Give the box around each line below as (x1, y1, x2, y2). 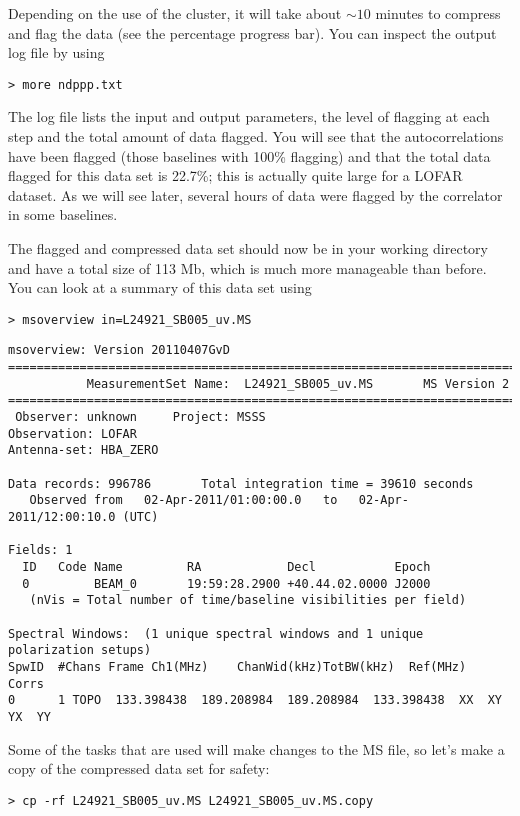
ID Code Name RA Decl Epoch (22, 559, 431, 574)
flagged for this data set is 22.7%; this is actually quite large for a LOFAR (8, 165, 463, 186)
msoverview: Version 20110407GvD (8, 343, 230, 358)
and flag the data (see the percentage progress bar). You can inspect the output (8, 22, 497, 43)
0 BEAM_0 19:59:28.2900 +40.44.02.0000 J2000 (22, 576, 431, 591)
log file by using (8, 42, 105, 63)
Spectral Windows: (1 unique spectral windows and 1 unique (8, 626, 424, 641)
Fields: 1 (8, 543, 73, 558)
